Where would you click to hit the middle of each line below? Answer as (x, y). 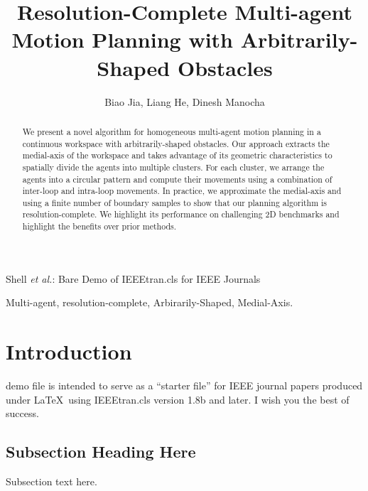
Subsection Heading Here (101, 452)
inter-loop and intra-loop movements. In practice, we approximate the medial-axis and (182, 191)
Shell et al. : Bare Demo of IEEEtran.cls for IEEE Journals (133, 278)
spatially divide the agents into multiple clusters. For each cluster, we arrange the (173, 167)
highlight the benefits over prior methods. (99, 226)
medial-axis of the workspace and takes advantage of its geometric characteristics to (177, 155)
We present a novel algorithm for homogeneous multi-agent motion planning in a (172, 131)
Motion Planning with (123, 39)
